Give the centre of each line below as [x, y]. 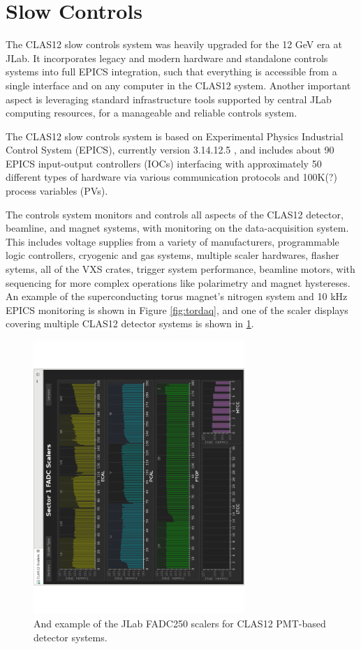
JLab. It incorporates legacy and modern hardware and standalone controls [167, 58]
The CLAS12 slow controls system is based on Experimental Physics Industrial [175, 136]
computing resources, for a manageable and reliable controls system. [152, 113]
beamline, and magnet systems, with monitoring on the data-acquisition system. [177, 228]
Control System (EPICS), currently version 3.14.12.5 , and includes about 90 [170, 150]
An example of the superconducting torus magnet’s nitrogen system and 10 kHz [177, 296]
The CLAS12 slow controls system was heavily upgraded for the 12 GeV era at [174, 44]
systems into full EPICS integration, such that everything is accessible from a [171, 72]
